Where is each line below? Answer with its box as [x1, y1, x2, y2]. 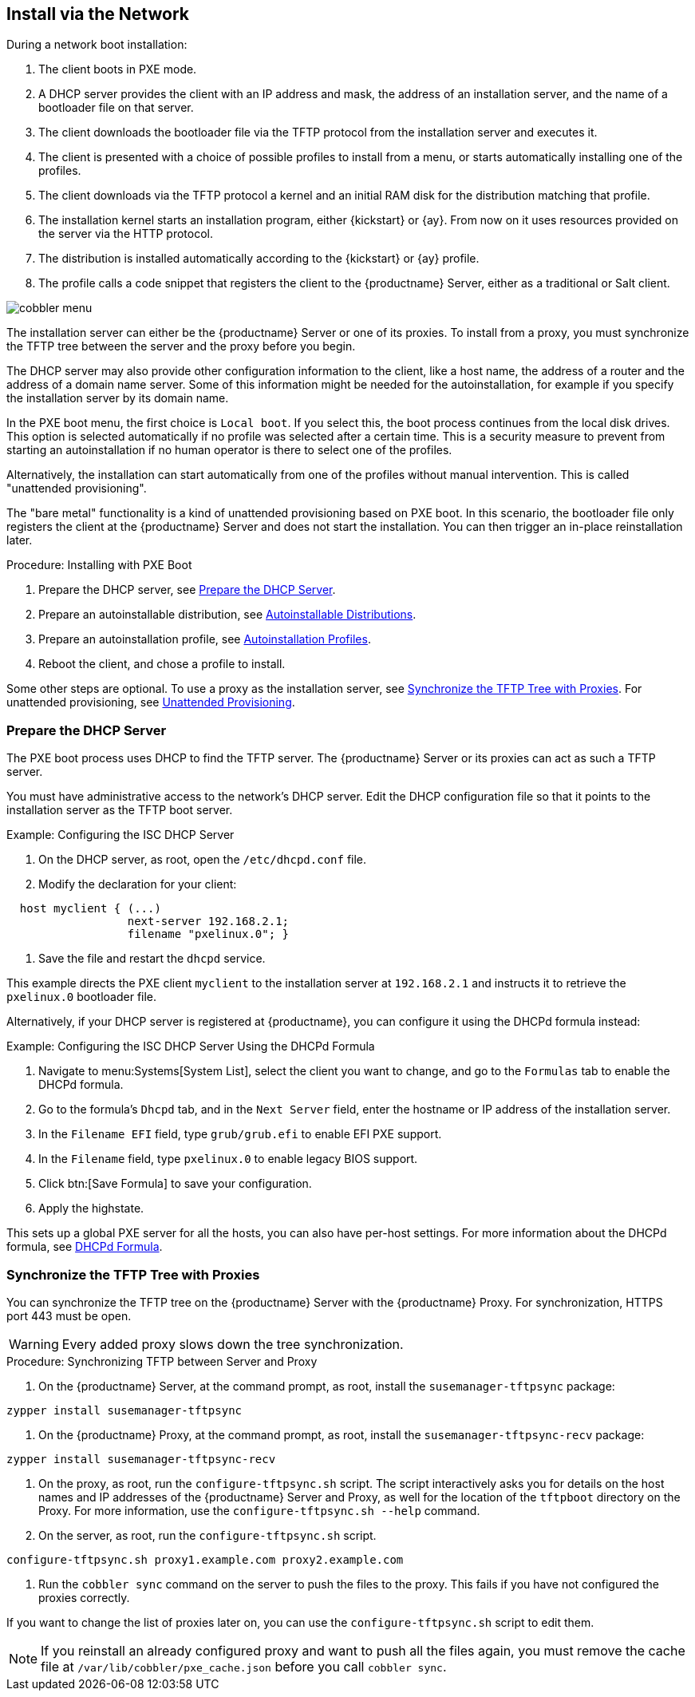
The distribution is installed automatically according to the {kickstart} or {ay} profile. [38, 251, 480, 266]
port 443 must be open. [6, 1308, 132, 1323]
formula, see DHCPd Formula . [6, 1240, 163, 1254]
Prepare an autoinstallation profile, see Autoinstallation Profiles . [38, 632, 371, 647]
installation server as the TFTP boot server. [6, 803, 233, 817]
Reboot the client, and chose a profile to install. [38, 657, 286, 671]
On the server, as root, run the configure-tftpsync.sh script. [38, 1528, 377, 1542]
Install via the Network [6, 4, 189, 24]
